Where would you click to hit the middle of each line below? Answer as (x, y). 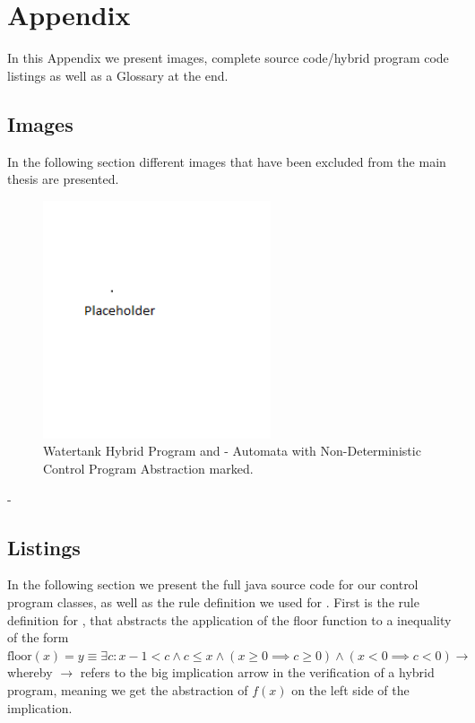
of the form (38, 637)
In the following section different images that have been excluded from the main (227, 161)
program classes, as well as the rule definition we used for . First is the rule (213, 601)
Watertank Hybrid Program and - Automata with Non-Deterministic (232, 451)
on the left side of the (350, 689)
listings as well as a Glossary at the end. (118, 75)
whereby (30, 672)
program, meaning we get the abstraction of (128, 689)
